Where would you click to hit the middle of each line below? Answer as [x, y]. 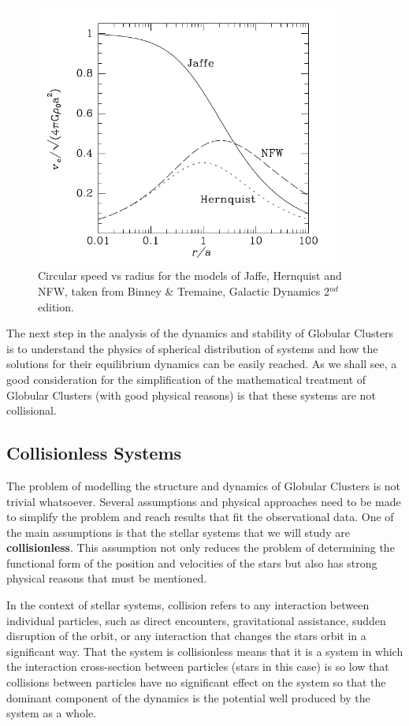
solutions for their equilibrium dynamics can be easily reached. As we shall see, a [202, 364]
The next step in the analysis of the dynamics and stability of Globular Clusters [200, 333]
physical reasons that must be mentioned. [107, 578]
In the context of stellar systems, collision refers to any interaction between [188, 605]
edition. [56, 306]
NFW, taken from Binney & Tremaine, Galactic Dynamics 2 [184, 290]
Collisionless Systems [94, 453]
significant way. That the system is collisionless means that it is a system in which [205, 651]
